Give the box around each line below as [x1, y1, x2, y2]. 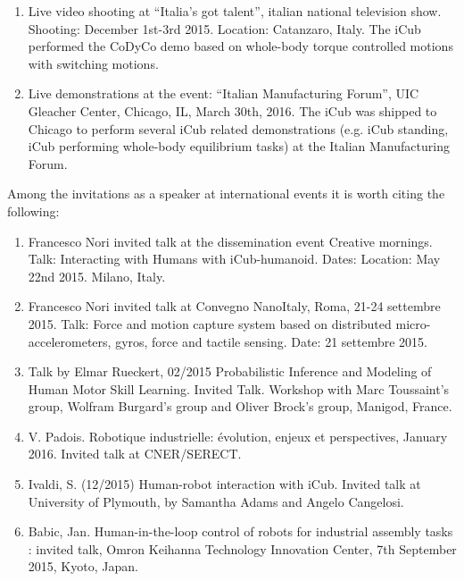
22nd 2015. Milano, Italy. [28, 266, 166, 285]
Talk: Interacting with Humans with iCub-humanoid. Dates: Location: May [28, 249, 441, 268]
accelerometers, [28, 332, 112, 350]
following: [7, 201, 60, 220]
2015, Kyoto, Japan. [28, 557, 138, 576]
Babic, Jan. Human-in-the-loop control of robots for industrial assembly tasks [28, 522, 453, 541]
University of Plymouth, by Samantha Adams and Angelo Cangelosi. [28, 492, 404, 510]
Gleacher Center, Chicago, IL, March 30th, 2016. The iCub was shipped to [28, 101, 437, 120]
